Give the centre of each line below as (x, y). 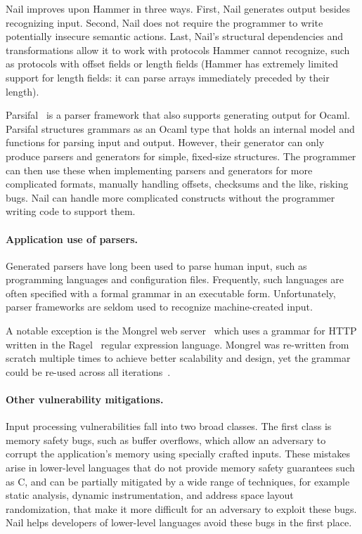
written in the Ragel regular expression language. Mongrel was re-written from (177, 344)
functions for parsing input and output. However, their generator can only (165, 142)
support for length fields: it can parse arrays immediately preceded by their (168, 77)
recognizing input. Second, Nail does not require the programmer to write (164, 22)
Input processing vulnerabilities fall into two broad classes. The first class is (169, 426)
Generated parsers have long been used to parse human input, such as (156, 265)
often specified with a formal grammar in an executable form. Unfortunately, (171, 293)
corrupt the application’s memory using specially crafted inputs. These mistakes (178, 454)
